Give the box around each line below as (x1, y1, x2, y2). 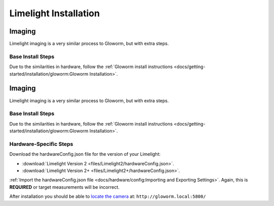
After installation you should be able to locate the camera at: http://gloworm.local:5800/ (9, 193, 207, 199)
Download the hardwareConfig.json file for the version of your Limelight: (9, 151, 161, 157)
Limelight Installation (9, 8, 100, 19)
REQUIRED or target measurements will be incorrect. (9, 184, 120, 190)
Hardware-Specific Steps (9, 140, 74, 148)
